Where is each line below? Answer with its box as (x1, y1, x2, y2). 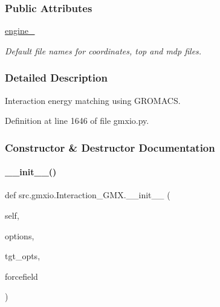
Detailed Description (5, 70, 108, 85)
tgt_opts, (5, 250, 40, 262)
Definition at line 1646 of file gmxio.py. (5, 114, 149, 127)
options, (5, 229, 34, 242)
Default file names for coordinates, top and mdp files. (5, 44, 202, 57)
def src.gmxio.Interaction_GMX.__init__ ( (5, 189, 170, 201)
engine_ (5, 24, 35, 37)
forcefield (5, 270, 38, 282)
